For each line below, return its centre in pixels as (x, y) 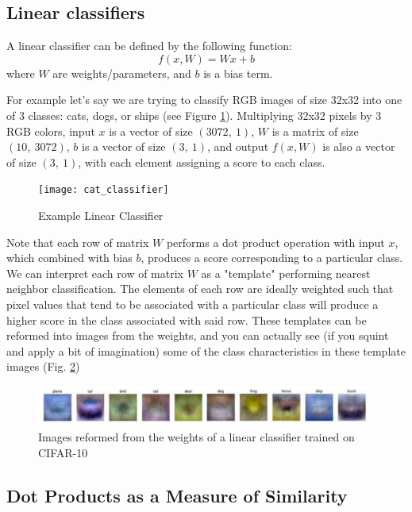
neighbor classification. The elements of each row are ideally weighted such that (200, 289)
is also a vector (359, 146)
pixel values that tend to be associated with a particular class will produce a (193, 304)
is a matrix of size (315, 131)
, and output (238, 146)
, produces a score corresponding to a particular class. (272, 258)
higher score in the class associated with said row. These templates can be (187, 320)
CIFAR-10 (63, 452)
